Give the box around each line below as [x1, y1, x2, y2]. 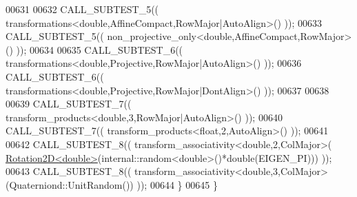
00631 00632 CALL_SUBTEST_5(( [6, 2, 159, 16]
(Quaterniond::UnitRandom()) [6, 177, 134, 191]
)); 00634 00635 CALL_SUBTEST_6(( [16, 42, 183, 56]
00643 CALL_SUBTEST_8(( [6, 164, 132, 178]
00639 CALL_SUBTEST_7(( [6, 96, 132, 111]
